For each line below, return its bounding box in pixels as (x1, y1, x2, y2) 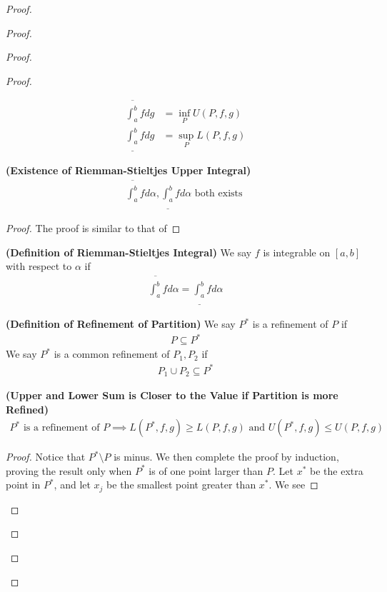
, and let (54, 477, 91, 492)
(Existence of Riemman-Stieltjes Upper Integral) (6, 163, 251, 178)
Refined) (6, 401, 49, 416)
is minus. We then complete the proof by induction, (114, 449, 339, 464)
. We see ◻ (268, 477, 318, 492)
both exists (194, 189, 243, 199)
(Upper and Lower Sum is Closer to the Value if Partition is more (6, 388, 338, 402)
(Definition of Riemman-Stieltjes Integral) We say (6, 244, 252, 259)
